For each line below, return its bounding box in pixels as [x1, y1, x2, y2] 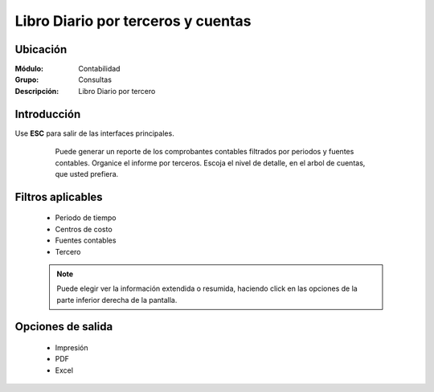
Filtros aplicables [14, 190, 104, 204]
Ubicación [14, 43, 68, 56]
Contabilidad [78, 64, 121, 74]
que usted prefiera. [55, 169, 119, 178]
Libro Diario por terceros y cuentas [14, 12, 252, 30]
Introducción [14, 107, 81, 120]
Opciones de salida [14, 320, 113, 333]
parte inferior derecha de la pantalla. [56, 295, 178, 304]
